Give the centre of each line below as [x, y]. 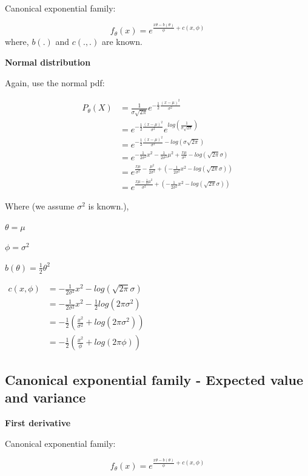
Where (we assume [40, 206]
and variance [45, 397]
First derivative [38, 422]
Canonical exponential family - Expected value [154, 379]
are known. [122, 42]
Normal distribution [48, 62]
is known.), [109, 206]
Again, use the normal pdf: [55, 82]
